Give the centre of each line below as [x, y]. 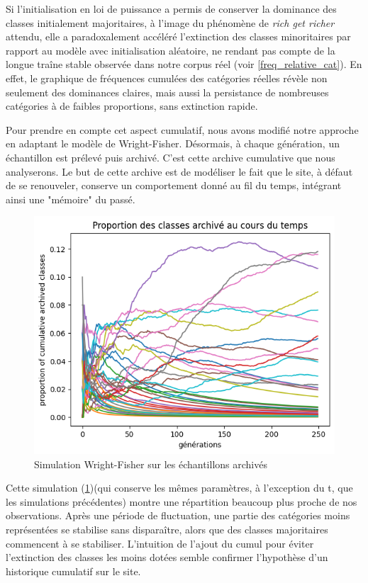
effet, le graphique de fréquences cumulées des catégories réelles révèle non [167, 78]
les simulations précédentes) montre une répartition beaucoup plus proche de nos [182, 501]
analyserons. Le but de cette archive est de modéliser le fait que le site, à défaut [179, 171]
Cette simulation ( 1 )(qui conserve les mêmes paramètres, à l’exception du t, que [179, 488]
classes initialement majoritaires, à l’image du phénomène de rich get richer [170, 22]
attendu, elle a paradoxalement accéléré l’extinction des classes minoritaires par [178, 36]
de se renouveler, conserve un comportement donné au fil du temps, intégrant [174, 185]
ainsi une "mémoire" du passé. [71, 199]
